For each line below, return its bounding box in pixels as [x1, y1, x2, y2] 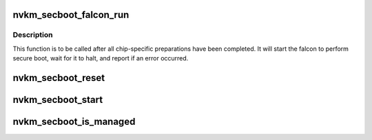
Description [12, 30, 53, 40]
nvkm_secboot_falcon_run [12, 9, 130, 21]
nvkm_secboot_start [12, 93, 103, 106]
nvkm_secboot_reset [12, 72, 105, 84]
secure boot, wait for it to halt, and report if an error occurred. [12, 54, 189, 62]
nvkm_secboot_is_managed [12, 116, 136, 127]
